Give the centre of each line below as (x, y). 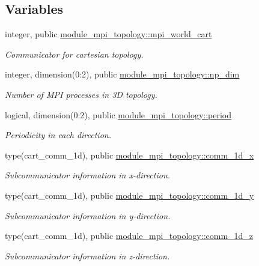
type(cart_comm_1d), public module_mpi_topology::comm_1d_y (129, 195)
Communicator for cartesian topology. (74, 54)
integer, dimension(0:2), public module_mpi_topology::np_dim (122, 74)
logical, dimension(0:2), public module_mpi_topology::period (118, 114)
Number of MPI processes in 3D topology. (81, 94)
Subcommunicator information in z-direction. (87, 255)
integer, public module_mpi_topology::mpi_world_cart (108, 34)
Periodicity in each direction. (58, 135)
